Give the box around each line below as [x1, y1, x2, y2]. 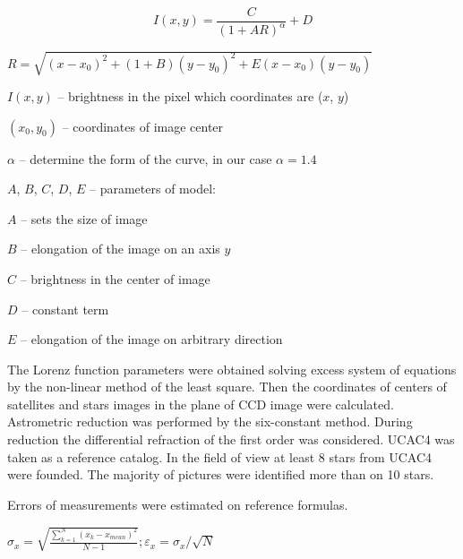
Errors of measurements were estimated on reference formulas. [7, 494, 348, 513]
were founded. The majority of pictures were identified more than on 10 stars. [7, 465, 434, 484]
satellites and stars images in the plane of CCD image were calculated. [7, 394, 394, 413]
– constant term [21, 299, 109, 318]
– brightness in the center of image [20, 269, 210, 288]
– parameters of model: [90, 179, 216, 198]
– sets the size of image [21, 209, 148, 228]
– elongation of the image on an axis [21, 239, 220, 258]
